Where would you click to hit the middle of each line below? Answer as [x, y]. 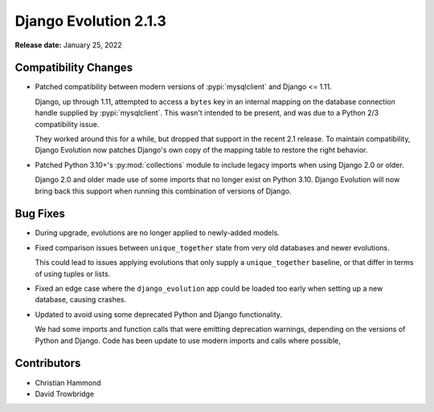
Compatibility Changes [74, 68]
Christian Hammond [68, 382]
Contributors [48, 363]
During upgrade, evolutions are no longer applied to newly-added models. [158, 233]
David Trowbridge [65, 394]
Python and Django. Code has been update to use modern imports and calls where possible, [188, 341]
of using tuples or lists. [73, 274]
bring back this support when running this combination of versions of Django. [163, 191]
